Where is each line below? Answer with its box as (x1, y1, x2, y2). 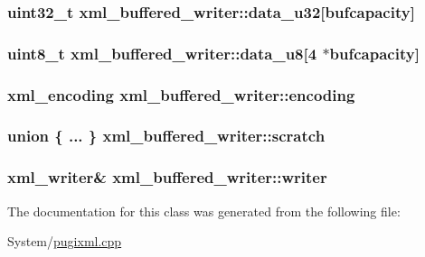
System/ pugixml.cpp (7, 232, 122, 251)
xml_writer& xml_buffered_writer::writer (7, 166, 327, 188)
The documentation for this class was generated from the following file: (7, 201, 401, 220)
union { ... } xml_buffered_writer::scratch (7, 124, 326, 147)
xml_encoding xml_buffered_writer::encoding (7, 83, 355, 106)
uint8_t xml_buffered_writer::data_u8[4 (7, 41, 317, 64)
